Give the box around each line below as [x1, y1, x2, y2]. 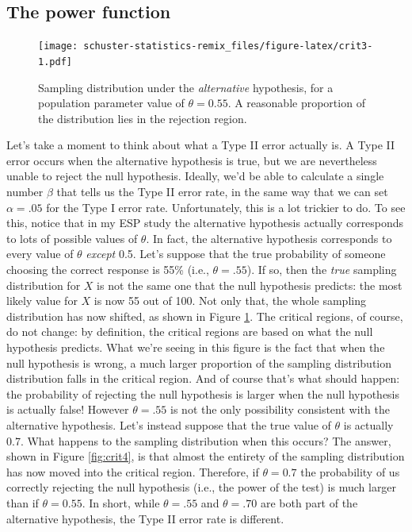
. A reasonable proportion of [227, 94, 365, 111]
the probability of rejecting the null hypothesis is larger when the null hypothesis [6, 385, 400, 402]
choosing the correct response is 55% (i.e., [6, 261, 209, 278]
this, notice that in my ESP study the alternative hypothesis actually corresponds [6, 214, 404, 231]
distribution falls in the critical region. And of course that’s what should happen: [6, 370, 400, 387]
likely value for [6, 292, 78, 309]
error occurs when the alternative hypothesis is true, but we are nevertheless [6, 152, 377, 168]
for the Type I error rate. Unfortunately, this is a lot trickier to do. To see [46, 199, 406, 215]
